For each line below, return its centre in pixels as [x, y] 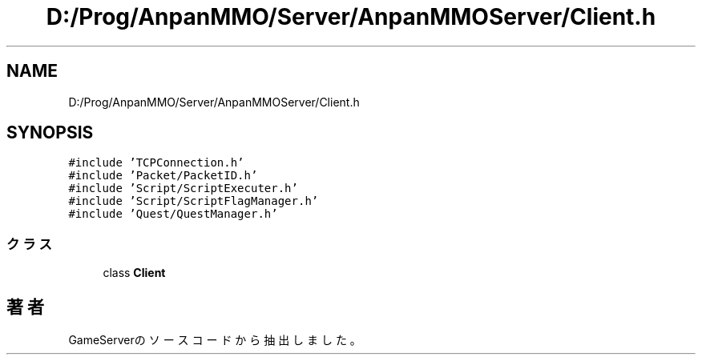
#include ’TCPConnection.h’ [156, 163]
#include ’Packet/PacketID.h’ [163, 176]
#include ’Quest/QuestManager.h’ [173, 214]
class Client [134, 273]
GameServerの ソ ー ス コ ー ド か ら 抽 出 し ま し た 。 [215, 340]
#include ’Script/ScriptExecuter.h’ [183, 189]
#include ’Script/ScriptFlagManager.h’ [194, 201]
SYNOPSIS [50, 133]
